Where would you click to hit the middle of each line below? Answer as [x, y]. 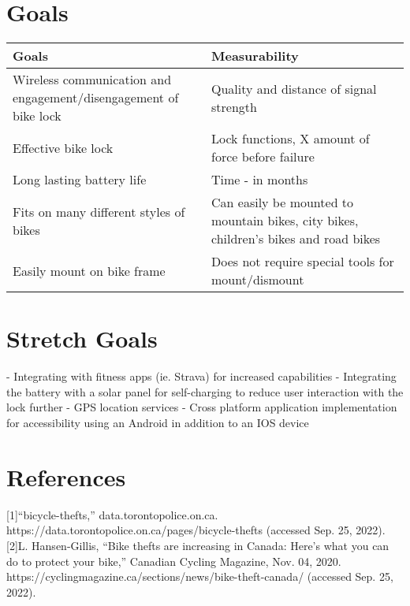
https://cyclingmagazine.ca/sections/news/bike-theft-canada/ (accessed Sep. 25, [200, 576]
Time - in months [260, 180]
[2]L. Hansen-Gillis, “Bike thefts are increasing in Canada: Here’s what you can [198, 545]
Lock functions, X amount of [291, 139]
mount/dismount [258, 280]
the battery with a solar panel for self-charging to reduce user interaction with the [205, 391]
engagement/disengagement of [96, 98]
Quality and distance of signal [294, 88]
